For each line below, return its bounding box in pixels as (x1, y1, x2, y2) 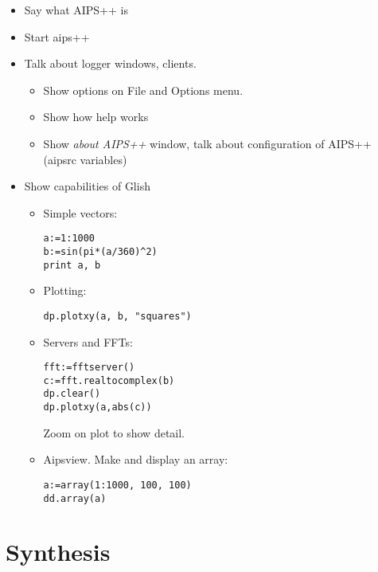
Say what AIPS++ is (24, 2, 128, 18)
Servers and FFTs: (43, 333, 133, 350)
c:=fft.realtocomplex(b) (43, 374, 175, 386)
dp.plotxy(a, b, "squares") (43, 310, 192, 322)
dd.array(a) (43, 492, 107, 504)
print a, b (43, 259, 101, 271)
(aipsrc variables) (43, 151, 127, 167)
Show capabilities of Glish (24, 178, 150, 194)
